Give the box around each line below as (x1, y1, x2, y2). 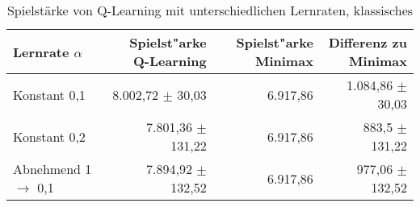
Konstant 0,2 (13, 126, 86, 146)
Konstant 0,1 (13, 85, 86, 104)
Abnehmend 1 (13, 159, 92, 178)
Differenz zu (328, 33, 407, 52)
